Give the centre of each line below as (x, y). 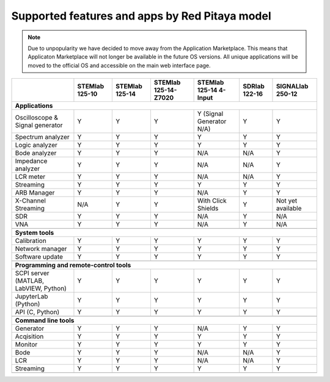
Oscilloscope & (36, 118)
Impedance (31, 161)
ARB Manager (35, 193)
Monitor (26, 345)
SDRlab (254, 87)
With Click (212, 201)
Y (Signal (210, 114)
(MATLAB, (30, 281)
